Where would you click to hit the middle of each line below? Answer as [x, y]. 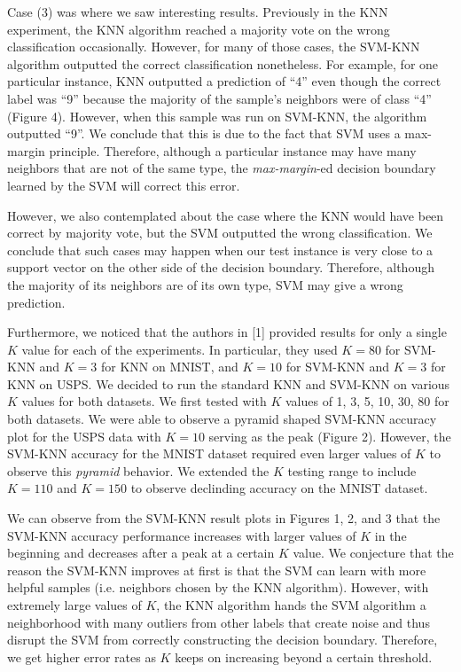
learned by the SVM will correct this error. [124, 185]
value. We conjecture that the [373, 553]
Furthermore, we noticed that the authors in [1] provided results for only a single [227, 332]
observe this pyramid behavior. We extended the [138, 470]
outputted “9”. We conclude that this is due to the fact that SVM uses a [204, 133]
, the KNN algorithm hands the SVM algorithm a [291, 605]
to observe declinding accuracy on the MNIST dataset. [279, 488]
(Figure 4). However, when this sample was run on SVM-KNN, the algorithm [217, 116]
